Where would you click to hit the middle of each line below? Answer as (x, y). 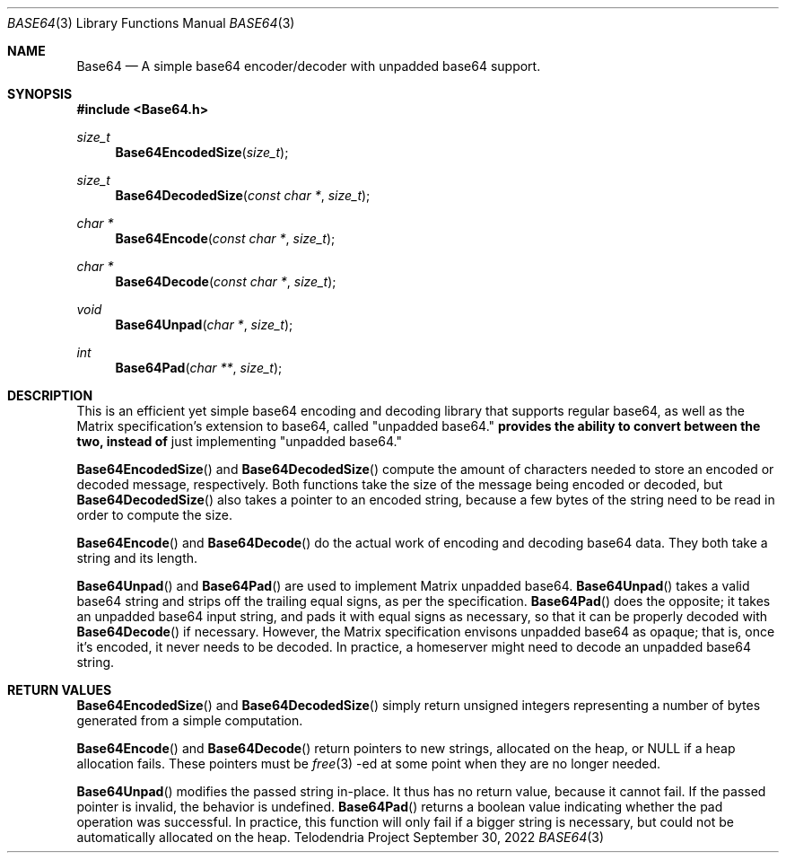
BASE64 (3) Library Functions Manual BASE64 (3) (151, 23)
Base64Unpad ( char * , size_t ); (204, 325)
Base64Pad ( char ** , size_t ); (199, 368)
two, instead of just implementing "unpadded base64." (239, 441)
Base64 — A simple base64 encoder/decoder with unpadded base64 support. (309, 66)
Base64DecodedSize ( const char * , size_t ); (243, 195)
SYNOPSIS (40, 94)
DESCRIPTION (50, 395)
